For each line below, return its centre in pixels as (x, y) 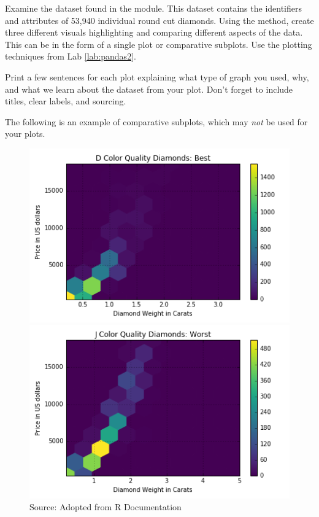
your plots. (25, 134)
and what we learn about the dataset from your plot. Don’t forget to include (149, 89)
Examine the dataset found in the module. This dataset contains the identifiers (154, 8)
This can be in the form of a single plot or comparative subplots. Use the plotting (159, 44)
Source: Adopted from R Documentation (106, 507)
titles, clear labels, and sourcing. (66, 101)
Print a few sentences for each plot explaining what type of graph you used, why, (157, 76)
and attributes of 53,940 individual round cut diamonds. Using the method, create (159, 20)
